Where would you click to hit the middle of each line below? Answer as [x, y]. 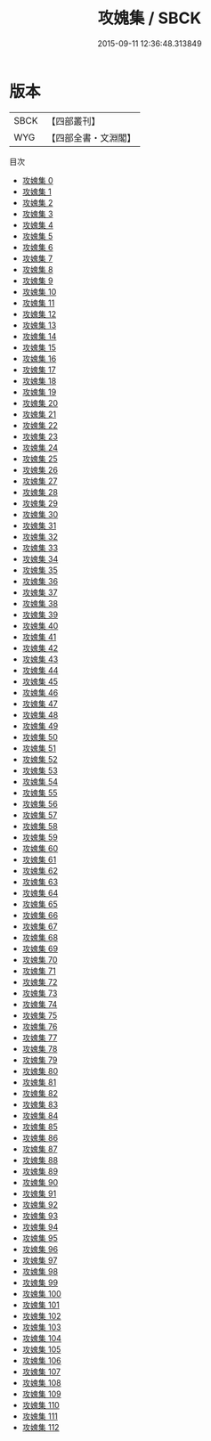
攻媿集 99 [40, 1282]
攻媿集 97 [40, 1260]
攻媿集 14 [39, 336]
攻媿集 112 [41, 1427]
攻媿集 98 [40, 1271]
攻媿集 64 [40, 892]
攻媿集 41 [39, 637]
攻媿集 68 [40, 937]
